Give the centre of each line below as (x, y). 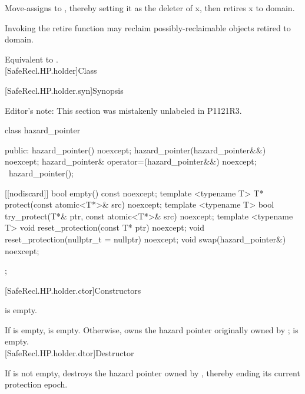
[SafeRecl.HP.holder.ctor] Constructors (73, 290)
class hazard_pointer (43, 130)
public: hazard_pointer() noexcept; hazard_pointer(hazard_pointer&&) (135, 150)
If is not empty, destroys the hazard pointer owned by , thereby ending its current (152, 372)
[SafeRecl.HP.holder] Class (51, 70)
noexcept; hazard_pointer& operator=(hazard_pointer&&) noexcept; (131, 161)
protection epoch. (36, 384)
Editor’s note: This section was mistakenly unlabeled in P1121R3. (123, 110)
